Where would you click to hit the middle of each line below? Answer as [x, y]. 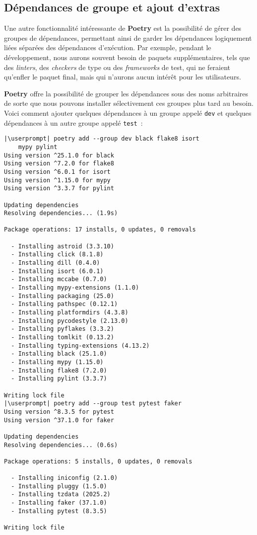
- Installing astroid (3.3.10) [63, 246]
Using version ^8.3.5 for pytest [59, 412]
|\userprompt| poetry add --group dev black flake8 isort [102, 139]
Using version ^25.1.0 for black [59, 155]
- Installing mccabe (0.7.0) [59, 279]
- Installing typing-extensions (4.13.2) [80, 345]
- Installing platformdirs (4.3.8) [70, 313]
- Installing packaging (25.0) [63, 296]
